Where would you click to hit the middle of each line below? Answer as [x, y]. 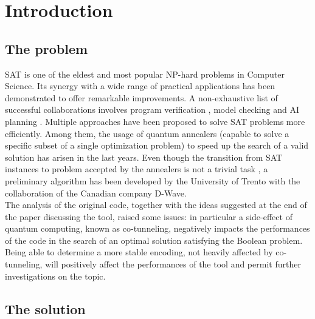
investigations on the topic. [55, 276]
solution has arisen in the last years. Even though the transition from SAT [144, 157]
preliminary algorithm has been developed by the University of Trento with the [153, 180]
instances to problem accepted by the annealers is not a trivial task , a [137, 169]
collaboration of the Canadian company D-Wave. [96, 193]
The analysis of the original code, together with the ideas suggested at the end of [156, 205]
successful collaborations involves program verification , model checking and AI [152, 109]
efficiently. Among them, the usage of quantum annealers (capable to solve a [147, 133]
